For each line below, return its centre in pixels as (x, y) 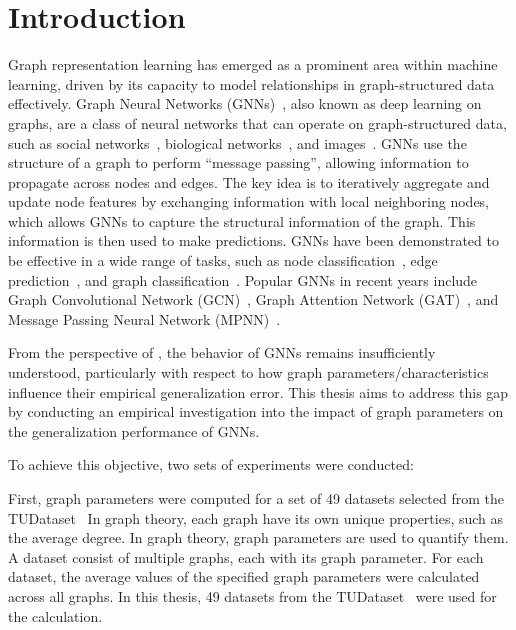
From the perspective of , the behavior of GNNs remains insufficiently (222, 352)
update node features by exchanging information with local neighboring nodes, (249, 201)
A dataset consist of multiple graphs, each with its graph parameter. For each (246, 556)
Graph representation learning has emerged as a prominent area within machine (253, 64)
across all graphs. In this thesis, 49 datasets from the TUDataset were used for (252, 595)
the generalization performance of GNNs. (134, 430)
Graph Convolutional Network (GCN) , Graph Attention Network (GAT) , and (253, 299)
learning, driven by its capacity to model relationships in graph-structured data (251, 83)
